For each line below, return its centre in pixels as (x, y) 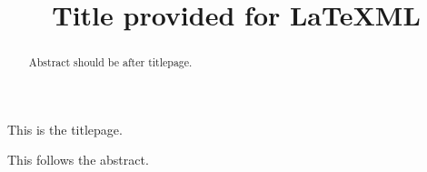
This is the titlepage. (65, 129)
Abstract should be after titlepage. (110, 62)
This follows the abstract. (78, 160)
